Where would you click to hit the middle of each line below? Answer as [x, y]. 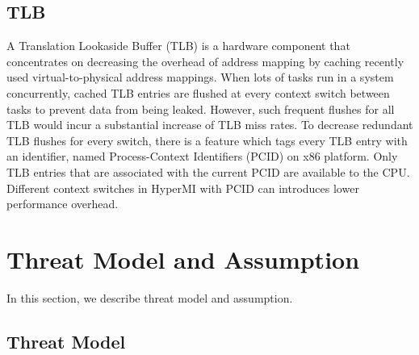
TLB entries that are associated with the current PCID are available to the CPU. [208, 171]
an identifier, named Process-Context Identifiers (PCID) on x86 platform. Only [202, 156]
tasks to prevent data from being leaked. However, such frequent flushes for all [201, 109]
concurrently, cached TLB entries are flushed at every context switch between [198, 92]
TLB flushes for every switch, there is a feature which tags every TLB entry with [207, 140]
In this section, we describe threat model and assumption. [150, 297]
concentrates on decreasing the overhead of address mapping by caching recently [205, 61]
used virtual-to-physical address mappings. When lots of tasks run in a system [200, 77]
